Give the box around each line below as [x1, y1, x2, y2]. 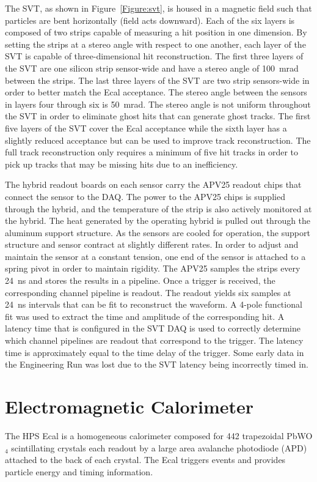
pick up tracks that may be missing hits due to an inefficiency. [5, 157, 238, 170]
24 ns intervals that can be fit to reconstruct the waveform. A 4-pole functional [5, 298, 302, 311]
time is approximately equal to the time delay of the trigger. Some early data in [5, 346, 304, 358]
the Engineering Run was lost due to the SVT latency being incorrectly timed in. [5, 358, 308, 371]
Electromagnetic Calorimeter [5, 394, 254, 418]
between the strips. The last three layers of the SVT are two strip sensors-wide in [5, 73, 310, 86]
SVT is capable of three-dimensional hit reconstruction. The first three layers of [5, 50, 304, 62]
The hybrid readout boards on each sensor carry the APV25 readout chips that [5, 178, 302, 191]
